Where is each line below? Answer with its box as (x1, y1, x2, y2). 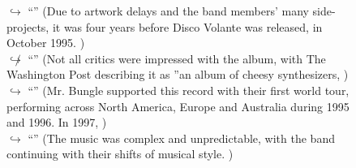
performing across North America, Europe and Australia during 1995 (6, 97, 350, 114)
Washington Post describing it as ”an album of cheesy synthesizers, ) (6, 66, 349, 83)
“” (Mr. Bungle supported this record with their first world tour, (28, 81, 350, 98)
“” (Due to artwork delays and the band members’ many (28, 2, 309, 19)
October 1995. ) (6, 34, 85, 51)
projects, (6, 18, 49, 35)
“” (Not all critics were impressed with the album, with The (28, 50, 326, 67)
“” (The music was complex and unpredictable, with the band (28, 129, 335, 146)
